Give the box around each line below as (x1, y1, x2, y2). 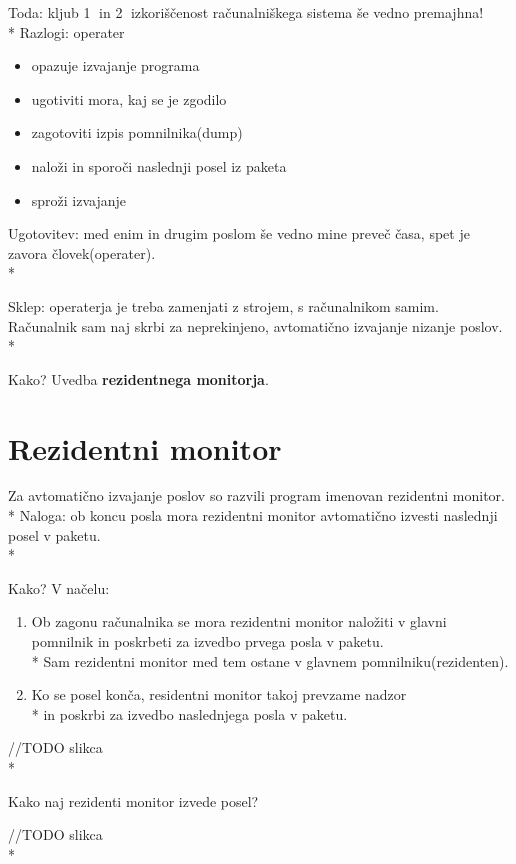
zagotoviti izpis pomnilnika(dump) (31, 122, 243, 143)
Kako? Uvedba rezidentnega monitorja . (8, 368, 269, 389)
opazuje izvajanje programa (31, 55, 200, 76)
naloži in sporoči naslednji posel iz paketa (31, 155, 287, 176)
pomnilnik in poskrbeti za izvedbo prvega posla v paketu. (31, 631, 384, 651)
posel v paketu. (8, 524, 101, 545)
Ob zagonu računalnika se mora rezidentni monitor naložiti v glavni (31, 611, 447, 632)
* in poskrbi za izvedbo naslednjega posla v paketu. (31, 703, 348, 724)
